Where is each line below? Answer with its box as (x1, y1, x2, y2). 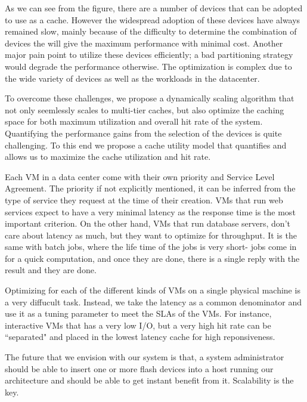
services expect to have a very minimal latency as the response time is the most (5, 205, 296, 218)
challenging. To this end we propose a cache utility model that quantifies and (5, 138, 287, 151)
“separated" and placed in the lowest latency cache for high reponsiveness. (5, 330, 275, 343)
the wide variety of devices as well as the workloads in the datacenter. (5, 72, 260, 84)
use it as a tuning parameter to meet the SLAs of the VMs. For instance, (5, 307, 272, 320)
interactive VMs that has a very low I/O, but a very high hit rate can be (5, 318, 271, 331)
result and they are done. (5, 264, 97, 276)
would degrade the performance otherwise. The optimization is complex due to (5, 60, 292, 72)
